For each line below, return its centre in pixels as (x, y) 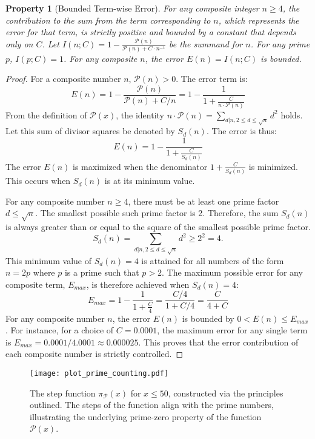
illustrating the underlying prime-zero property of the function (146, 416)
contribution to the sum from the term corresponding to (108, 20)
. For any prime (280, 44)
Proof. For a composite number (63, 79)
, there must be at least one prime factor (204, 201)
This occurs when (38, 181)
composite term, (35, 284)
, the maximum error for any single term (232, 330)
